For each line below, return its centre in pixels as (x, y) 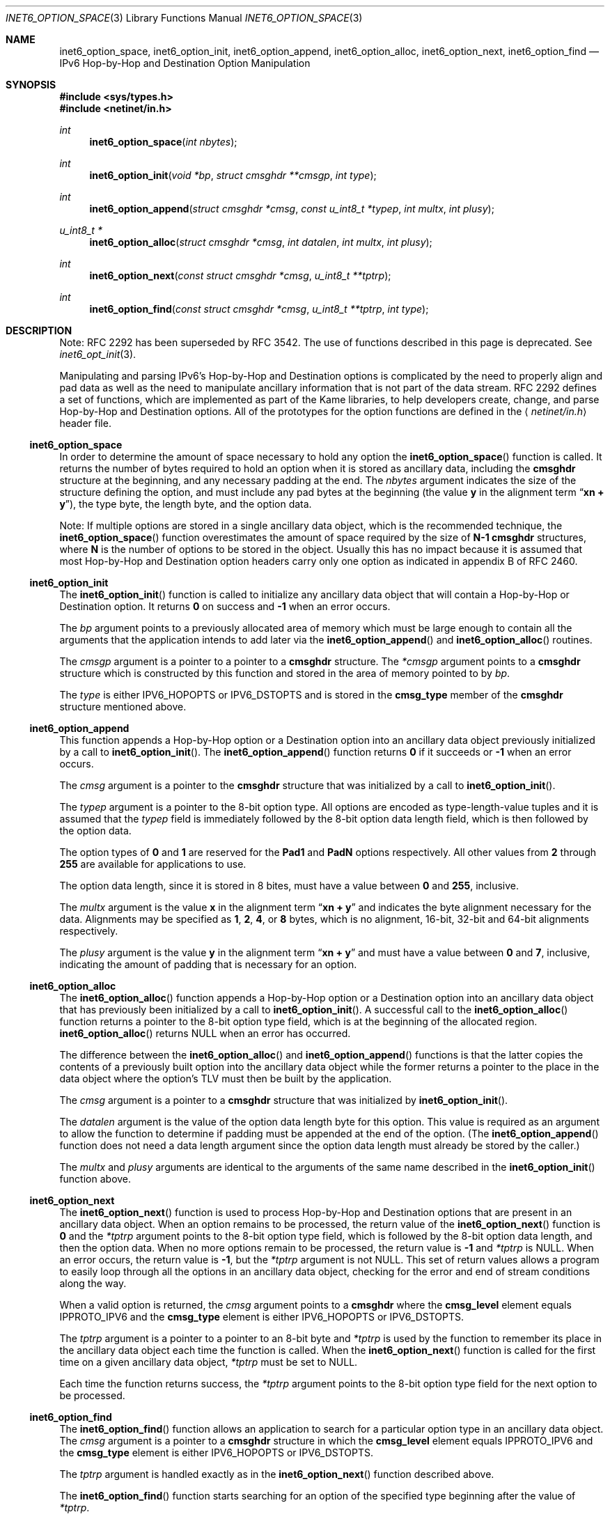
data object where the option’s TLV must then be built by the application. (226, 1078)
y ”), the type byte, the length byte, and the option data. (186, 504)
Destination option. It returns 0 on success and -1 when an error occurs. (225, 606)
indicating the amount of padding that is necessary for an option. (208, 964)
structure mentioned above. (123, 707)
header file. (85, 423)
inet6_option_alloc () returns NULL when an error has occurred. (205, 1033)
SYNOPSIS (31, 85)
